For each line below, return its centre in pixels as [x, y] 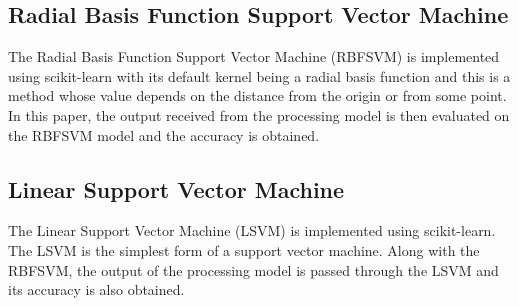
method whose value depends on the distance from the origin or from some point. [257, 95]
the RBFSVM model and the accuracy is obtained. [164, 134]
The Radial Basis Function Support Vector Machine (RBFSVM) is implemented [254, 56]
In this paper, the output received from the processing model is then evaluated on [259, 114]
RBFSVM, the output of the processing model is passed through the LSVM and [253, 269]
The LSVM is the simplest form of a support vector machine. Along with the [244, 249]
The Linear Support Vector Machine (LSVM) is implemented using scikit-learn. [252, 230]
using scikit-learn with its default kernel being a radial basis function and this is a [259, 75]
